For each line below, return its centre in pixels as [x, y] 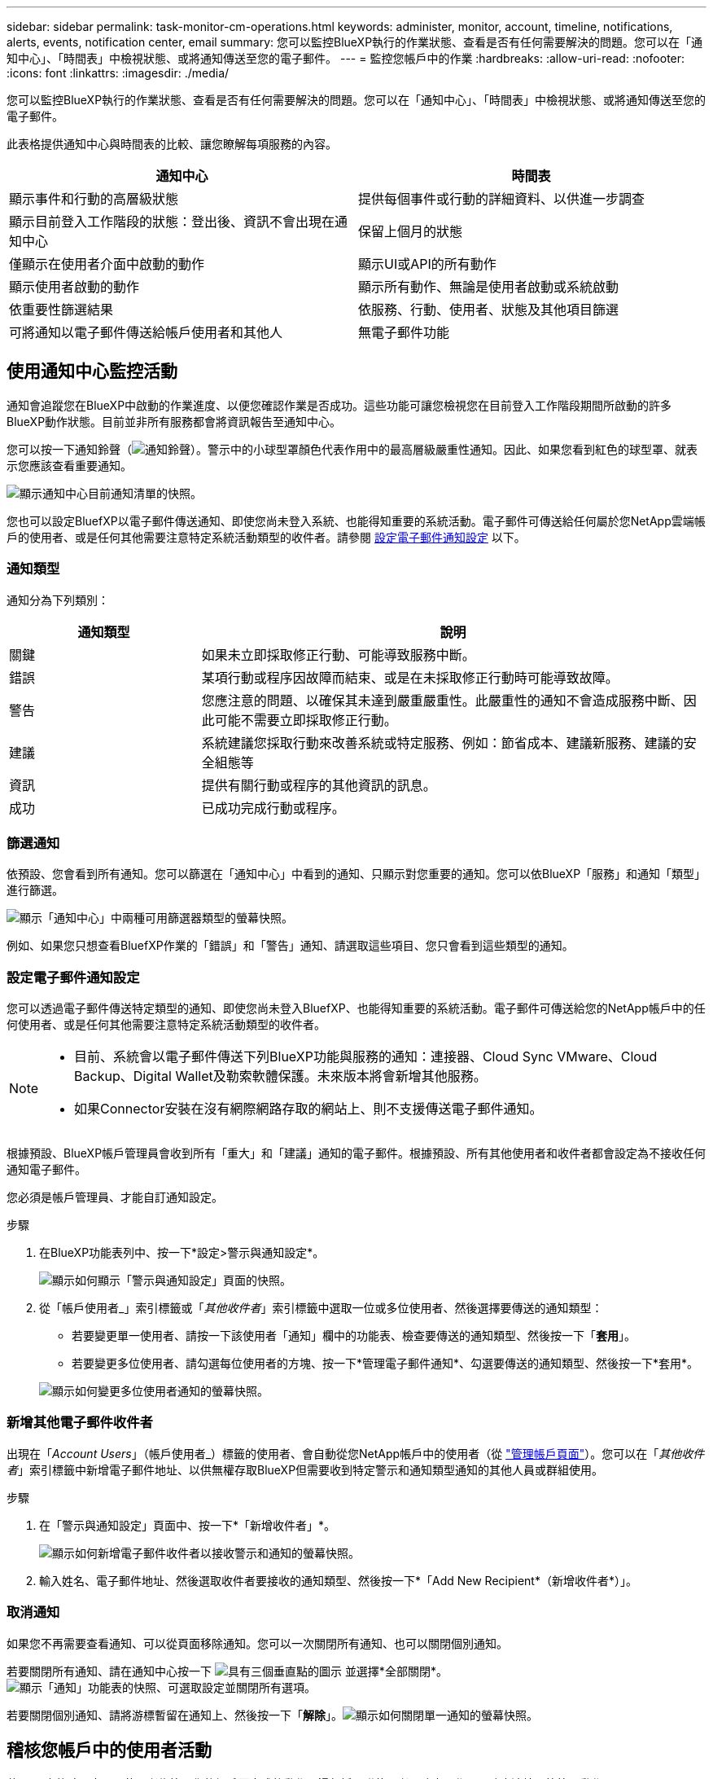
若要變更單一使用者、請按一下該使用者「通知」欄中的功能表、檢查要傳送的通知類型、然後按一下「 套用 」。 [354, 1336]
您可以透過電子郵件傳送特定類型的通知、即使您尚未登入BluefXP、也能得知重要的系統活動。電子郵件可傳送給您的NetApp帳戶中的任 [356, 1008]
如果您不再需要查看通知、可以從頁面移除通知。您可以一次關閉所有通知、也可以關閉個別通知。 [257, 1643]
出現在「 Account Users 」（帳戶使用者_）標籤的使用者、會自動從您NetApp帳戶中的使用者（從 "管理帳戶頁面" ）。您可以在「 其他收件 [356, 1453]
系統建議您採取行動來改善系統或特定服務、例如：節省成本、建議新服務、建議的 [442, 742]
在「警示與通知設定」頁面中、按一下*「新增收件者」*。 [188, 1525]
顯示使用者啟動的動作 [74, 287]
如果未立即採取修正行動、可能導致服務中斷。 [338, 654]
